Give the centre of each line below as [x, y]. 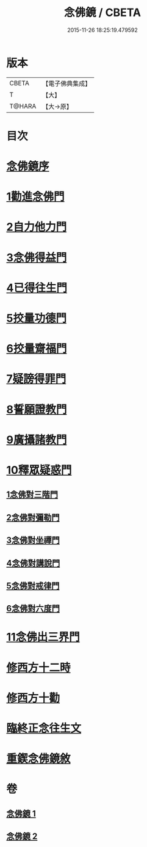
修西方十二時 [39, 667]
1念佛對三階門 [32, 495]
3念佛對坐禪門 [33, 540]
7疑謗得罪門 [36, 379]
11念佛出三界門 [43, 637]
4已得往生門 [37, 288]
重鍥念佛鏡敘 [39, 759]
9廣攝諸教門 [37, 440]
